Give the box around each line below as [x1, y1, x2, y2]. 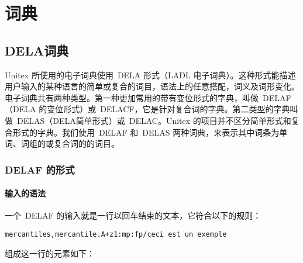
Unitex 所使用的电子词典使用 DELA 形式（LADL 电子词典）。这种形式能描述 [5, 68, 296, 81]
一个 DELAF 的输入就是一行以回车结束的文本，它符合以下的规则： [5, 209, 261, 222]
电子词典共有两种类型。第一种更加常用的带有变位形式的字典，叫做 [5, 91, 259, 103]
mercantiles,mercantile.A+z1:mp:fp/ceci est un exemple [5, 230, 227, 238]
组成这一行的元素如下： [5, 247, 95, 259]
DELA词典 [5, 41, 69, 59]
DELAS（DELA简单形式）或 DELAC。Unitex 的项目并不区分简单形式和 [16, 114, 291, 126]
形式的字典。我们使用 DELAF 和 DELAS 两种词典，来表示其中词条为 [12, 126, 280, 138]
